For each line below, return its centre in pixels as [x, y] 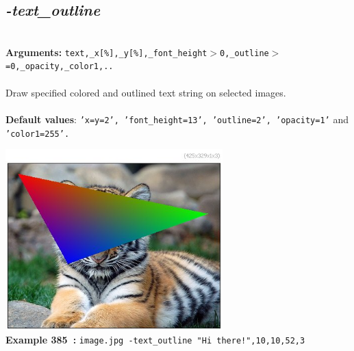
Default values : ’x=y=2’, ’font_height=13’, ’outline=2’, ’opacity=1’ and [177, 119]
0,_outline [244, 53]
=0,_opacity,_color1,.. [60, 67]
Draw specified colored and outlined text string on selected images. [146, 92]
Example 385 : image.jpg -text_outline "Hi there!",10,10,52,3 [155, 340]
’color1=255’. [38, 134]
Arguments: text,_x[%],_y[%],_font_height [106, 52]
